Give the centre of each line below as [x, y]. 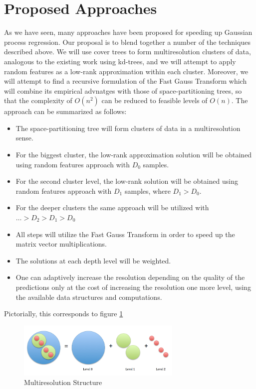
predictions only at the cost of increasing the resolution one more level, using [133, 287]
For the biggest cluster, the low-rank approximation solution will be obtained [134, 155]
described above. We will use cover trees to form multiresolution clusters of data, [128, 52]
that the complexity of [38, 100]
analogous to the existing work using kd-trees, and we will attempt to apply [120, 61]
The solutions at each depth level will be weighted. [93, 260]
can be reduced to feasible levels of [154, 100]
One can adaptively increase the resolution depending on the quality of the [130, 277]
